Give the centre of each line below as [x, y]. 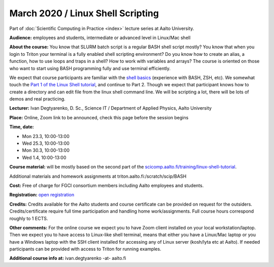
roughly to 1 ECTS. [29, 218]
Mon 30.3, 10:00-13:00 [46, 150]
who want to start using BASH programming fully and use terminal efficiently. [90, 68]
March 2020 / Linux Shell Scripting [84, 13]
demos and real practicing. [37, 99]
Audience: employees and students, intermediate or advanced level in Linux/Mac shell [100, 38]
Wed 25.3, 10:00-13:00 [46, 143]
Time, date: [22, 127]
